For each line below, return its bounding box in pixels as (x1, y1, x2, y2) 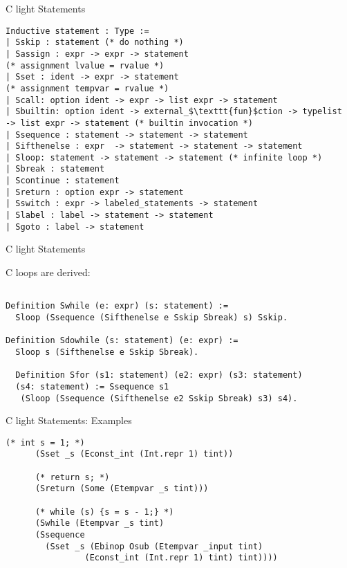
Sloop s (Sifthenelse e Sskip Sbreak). (15, 347, 199, 357)
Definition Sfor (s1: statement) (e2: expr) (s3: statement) (15, 370, 303, 381)
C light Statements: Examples (6, 413, 132, 428)
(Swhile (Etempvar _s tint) (35, 518, 165, 529)
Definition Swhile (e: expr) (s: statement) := (6, 301, 229, 311)
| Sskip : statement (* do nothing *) (6, 37, 184, 48)
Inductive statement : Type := (6, 26, 149, 36)
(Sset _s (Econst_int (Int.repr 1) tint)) (35, 449, 234, 459)
